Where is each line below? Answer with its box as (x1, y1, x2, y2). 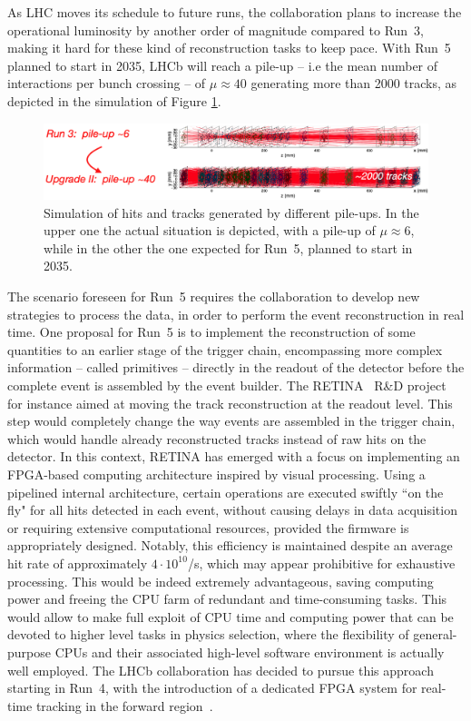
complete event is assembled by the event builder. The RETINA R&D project (7, 376, 446, 395)
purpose (7, 642, 51, 661)
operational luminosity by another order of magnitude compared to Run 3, (7, 20, 425, 39)
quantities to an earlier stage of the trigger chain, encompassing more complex (7, 340, 443, 359)
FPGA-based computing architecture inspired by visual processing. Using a (7, 465, 426, 484)
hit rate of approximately (7, 553, 148, 572)
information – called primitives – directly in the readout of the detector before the (7, 358, 465, 377)
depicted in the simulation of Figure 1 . (7, 91, 221, 110)
